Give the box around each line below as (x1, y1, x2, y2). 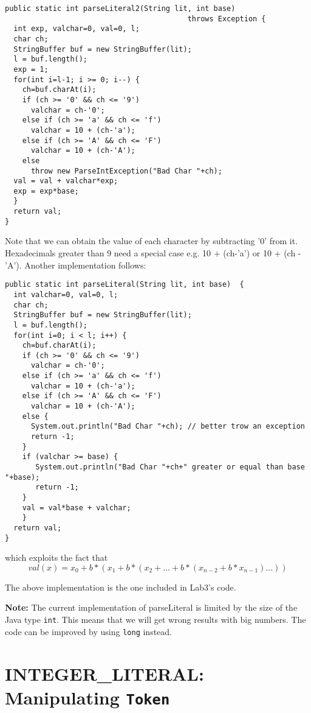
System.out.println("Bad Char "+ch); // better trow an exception (30, 422, 305, 431)
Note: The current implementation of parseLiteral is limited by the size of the (5, 601, 298, 614)
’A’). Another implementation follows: (5, 258, 146, 271)
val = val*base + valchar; (22, 503, 131, 512)
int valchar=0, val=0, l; (13, 290, 118, 299)
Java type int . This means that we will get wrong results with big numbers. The (5, 613, 306, 626)
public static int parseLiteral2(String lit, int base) (5, 4, 236, 13)
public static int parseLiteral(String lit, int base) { (5, 280, 244, 289)
